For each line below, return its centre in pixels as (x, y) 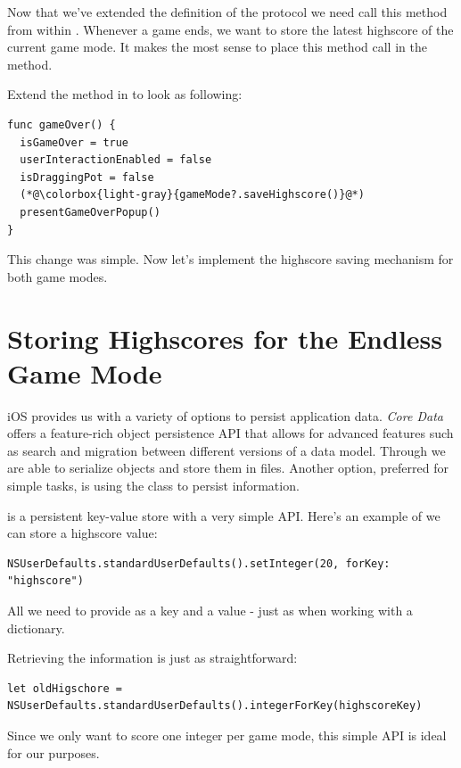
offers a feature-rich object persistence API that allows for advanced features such (230, 433)
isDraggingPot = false (87, 177)
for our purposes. (54, 752)
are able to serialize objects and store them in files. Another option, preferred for (228, 468)
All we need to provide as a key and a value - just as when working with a (210, 610)
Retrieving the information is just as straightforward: (152, 658)
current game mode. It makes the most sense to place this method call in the (217, 47)
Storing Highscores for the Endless (225, 338)
